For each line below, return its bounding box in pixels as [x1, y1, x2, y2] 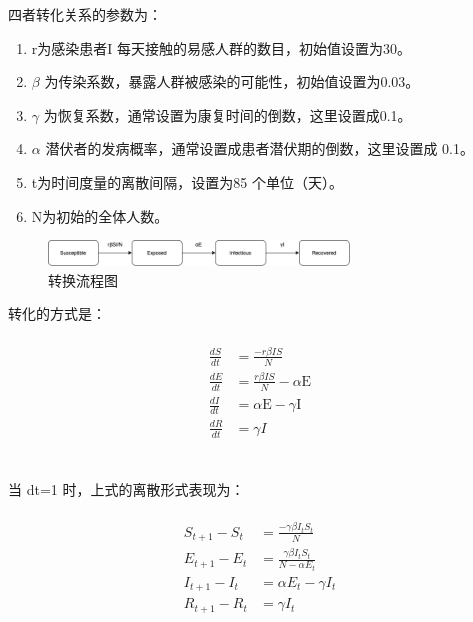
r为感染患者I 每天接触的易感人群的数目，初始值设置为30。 [31, 37, 411, 58]
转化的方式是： [8, 303, 106, 324]
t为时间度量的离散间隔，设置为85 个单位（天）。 [31, 171, 343, 192]
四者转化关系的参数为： [8, 4, 162, 24]
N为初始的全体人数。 [31, 205, 169, 226]
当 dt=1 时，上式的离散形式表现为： [8, 478, 245, 499]
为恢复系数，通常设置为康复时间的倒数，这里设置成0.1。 [43, 104, 412, 125]
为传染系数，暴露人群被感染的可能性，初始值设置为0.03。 [44, 71, 420, 92]
